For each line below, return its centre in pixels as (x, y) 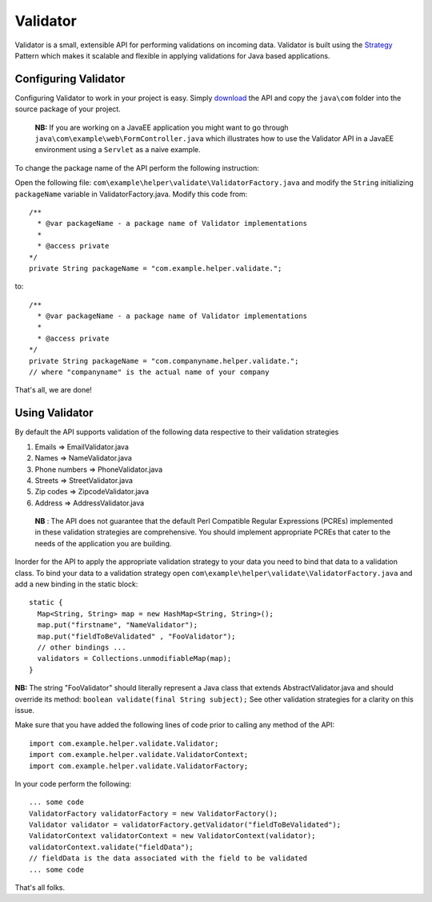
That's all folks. (40, 888)
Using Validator (54, 413)
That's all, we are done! (53, 390)
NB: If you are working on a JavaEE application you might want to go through (162, 127)
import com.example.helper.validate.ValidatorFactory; (139, 766)
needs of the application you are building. (103, 543)
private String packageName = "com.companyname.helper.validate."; (164, 361)
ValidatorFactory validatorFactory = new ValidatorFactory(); (154, 813)
